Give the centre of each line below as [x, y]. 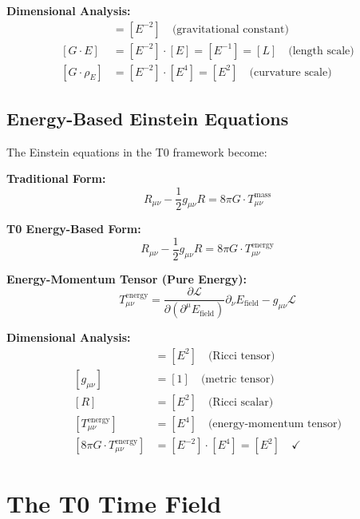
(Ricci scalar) [241, 402]
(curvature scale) [291, 72]
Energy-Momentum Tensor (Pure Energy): [127, 278]
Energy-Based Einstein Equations [148, 119]
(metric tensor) [237, 379]
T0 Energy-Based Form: [74, 229]
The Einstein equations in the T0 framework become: [137, 151]
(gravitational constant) [230, 29]
